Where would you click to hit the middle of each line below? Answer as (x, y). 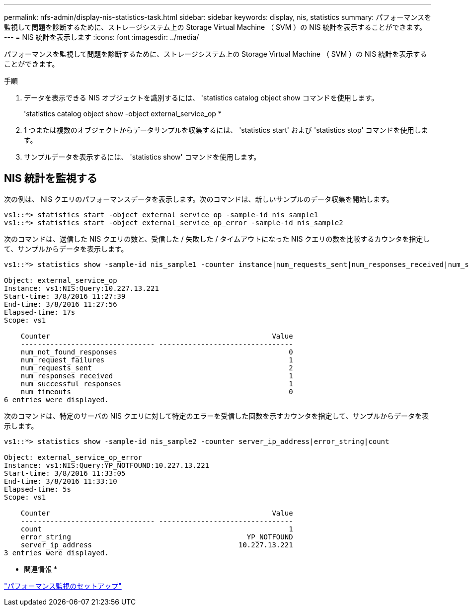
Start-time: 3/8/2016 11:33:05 (65, 473)
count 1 (157, 529)
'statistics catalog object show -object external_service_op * (123, 114)
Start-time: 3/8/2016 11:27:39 (65, 296)
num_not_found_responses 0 (157, 352)
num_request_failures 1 (157, 360)
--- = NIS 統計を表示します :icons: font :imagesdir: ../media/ (102, 37)
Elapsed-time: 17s (40, 312)
